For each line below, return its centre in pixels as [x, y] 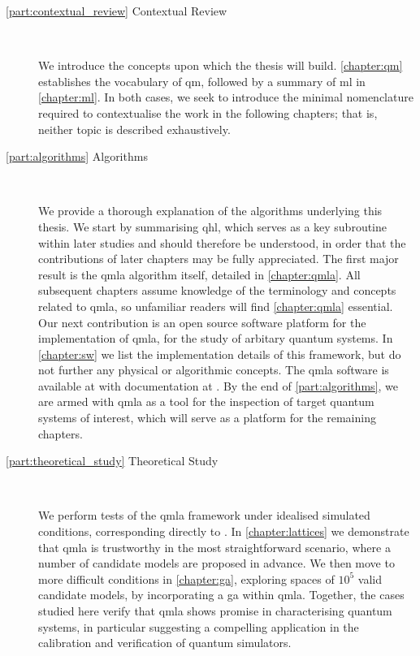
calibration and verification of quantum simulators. [165, 643]
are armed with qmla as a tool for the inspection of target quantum [206, 401]
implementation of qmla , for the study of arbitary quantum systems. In [216, 338]
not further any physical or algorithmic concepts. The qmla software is [214, 370]
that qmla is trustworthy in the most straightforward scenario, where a [214, 547]
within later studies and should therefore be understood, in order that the [222, 242]
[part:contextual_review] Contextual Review [117, 11]
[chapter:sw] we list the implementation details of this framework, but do [220, 354]
